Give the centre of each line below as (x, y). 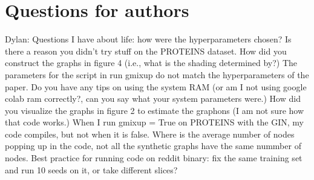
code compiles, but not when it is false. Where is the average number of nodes (150, 134)
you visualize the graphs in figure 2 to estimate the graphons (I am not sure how (155, 110)
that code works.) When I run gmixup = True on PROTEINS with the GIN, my (155, 122)
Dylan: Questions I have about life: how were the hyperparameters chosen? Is (148, 39)
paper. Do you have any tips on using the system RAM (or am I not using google (156, 86)
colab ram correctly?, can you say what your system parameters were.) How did (153, 98)
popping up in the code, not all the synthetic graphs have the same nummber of (153, 146)
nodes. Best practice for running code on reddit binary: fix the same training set (154, 158)
